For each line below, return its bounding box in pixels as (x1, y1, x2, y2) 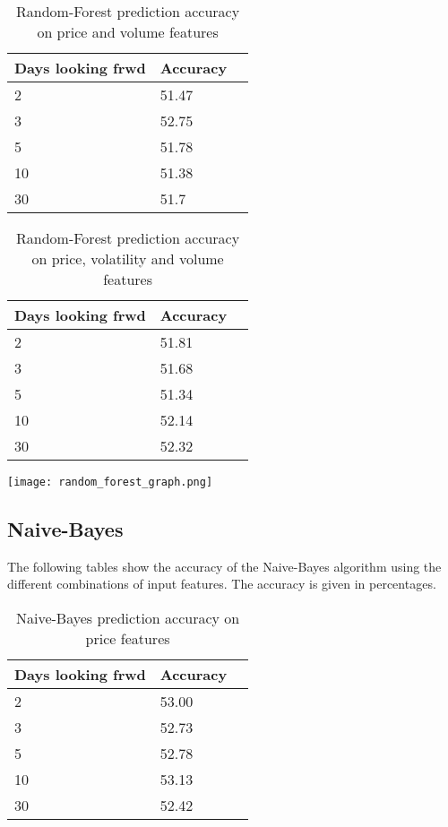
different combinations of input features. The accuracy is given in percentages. (7, 574, 436, 593)
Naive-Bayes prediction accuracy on (15, 607, 240, 629)
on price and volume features (37, 22, 219, 42)
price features (85, 628, 170, 650)
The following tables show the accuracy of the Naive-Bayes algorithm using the (7, 556, 442, 575)
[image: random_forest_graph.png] (7, 476, 213, 488)
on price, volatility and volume (31, 248, 224, 269)
